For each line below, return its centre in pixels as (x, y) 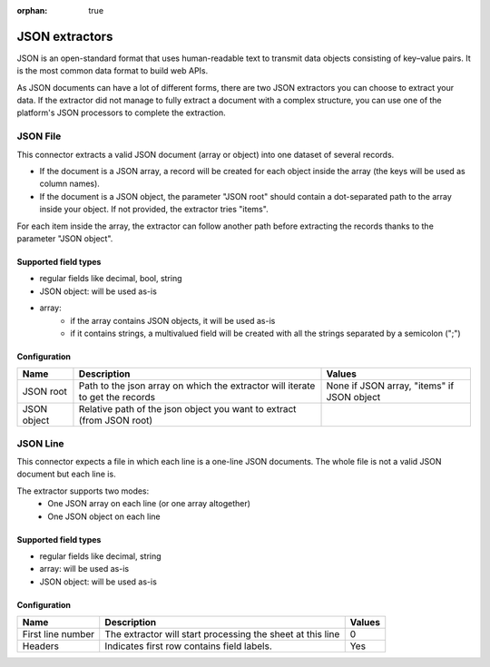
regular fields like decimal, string (101, 556)
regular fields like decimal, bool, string (111, 279)
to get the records (117, 397)
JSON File (39, 136)
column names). (69, 184)
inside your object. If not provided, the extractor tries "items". (154, 210)
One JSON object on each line (104, 516)
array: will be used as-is (84, 569)
